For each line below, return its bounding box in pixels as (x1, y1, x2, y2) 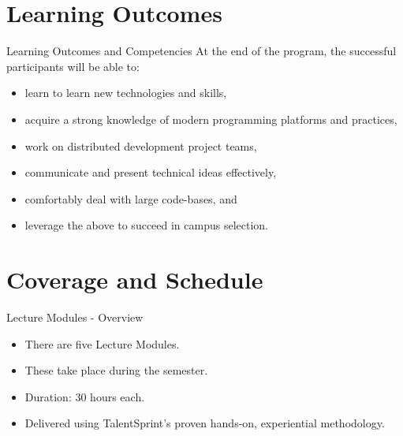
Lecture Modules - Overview (6, 309, 144, 325)
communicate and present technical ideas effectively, (24, 164, 277, 181)
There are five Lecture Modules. (24, 335, 180, 352)
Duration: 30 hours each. (24, 388, 145, 404)
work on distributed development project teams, (24, 137, 257, 154)
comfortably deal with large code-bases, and (24, 190, 237, 207)
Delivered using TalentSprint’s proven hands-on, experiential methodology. (24, 415, 385, 431)
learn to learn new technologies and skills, (24, 84, 227, 101)
